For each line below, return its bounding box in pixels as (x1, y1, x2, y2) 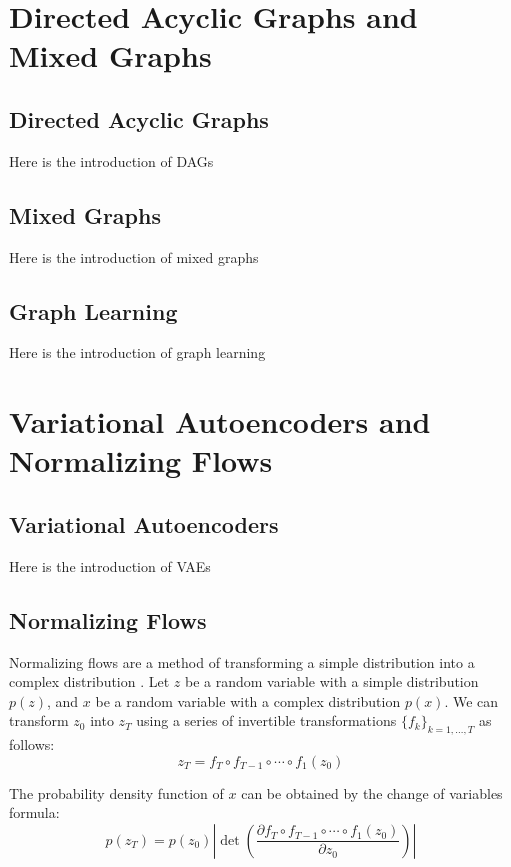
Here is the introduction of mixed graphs (9, 246, 259, 267)
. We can (444, 690, 499, 711)
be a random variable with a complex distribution (95, 690, 401, 711)
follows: (9, 734, 55, 755)
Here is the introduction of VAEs (9, 555, 211, 576)
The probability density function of (9, 782, 224, 803)
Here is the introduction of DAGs (9, 150, 214, 171)
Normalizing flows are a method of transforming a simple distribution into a (9, 651, 475, 672)
